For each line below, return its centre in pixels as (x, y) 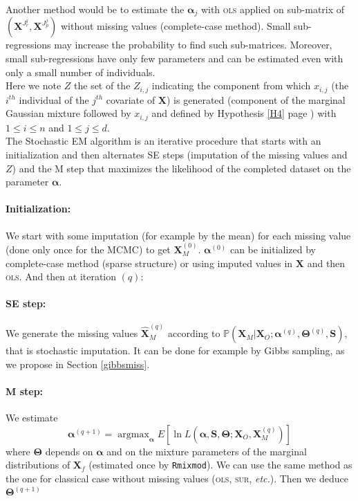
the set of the (102, 85)
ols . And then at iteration (61, 276)
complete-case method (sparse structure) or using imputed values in (149, 263)
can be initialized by (273, 249)
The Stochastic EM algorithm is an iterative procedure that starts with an (163, 141)
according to (194, 333)
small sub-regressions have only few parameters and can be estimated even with (175, 58)
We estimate (32, 418)
